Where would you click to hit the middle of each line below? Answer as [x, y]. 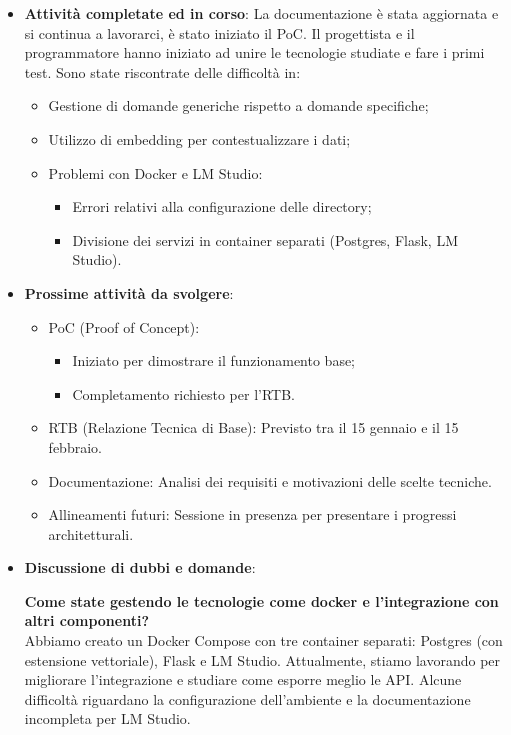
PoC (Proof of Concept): [124, 326]
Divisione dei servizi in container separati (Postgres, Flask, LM [265, 239]
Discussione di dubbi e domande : [140, 567]
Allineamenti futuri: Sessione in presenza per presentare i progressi [252, 514]
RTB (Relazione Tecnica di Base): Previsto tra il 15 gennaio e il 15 [253, 427]
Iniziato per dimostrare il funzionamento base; [214, 360]
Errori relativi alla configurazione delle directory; [222, 206]
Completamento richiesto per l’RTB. [183, 393]
